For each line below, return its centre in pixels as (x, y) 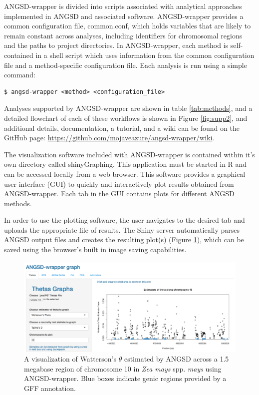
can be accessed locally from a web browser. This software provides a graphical (125, 174)
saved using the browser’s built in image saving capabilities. (95, 249)
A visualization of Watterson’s (70, 359)
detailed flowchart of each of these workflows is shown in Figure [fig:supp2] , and (126, 118)
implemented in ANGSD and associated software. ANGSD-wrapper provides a (124, 16)
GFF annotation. (50, 388)
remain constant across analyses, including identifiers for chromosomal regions (123, 35)
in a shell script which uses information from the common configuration (145, 55)
